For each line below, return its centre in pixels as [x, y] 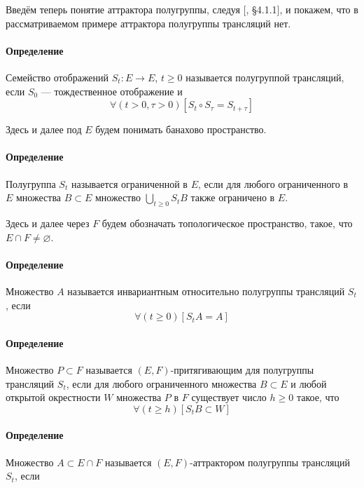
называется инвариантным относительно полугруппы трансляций [206, 291]
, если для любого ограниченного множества [161, 383]
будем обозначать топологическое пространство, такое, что [227, 223]
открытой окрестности [53, 397]
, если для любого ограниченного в [273, 183]
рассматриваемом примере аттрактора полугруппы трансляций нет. [148, 23]
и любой [309, 383]
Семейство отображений [57, 77]
